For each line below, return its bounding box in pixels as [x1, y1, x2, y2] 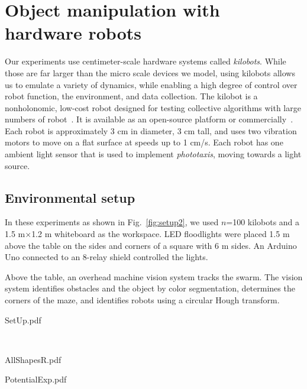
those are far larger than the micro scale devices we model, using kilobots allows [5, 66, 295, 79]
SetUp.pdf [5, 313, 41, 326]
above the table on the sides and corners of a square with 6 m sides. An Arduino [5, 239, 297, 251]
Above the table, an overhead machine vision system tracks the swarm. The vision [5, 270, 303, 283]
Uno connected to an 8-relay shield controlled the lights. [5, 251, 208, 263]
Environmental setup [5, 188, 135, 206]
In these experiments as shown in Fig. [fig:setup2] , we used [5, 216, 219, 228]
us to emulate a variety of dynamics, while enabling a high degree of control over [5, 78, 298, 90]
